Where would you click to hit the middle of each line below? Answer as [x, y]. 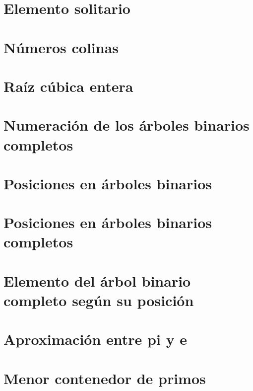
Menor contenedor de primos [105, 378]
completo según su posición [99, 300]
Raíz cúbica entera [68, 86]
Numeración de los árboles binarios [126, 125]
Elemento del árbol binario [97, 280]
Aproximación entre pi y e [95, 339]
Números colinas [61, 47]
